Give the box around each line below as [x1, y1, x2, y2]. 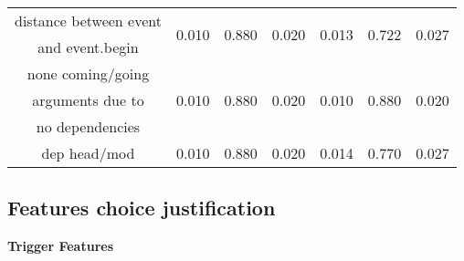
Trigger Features [7, 236, 114, 256]
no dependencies [36, 116, 141, 137]
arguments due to [32, 89, 144, 110]
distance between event [15, 10, 162, 31]
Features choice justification [7, 193, 276, 222]
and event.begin [37, 37, 139, 57]
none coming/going [26, 63, 150, 84]
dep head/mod [41, 142, 135, 163]
